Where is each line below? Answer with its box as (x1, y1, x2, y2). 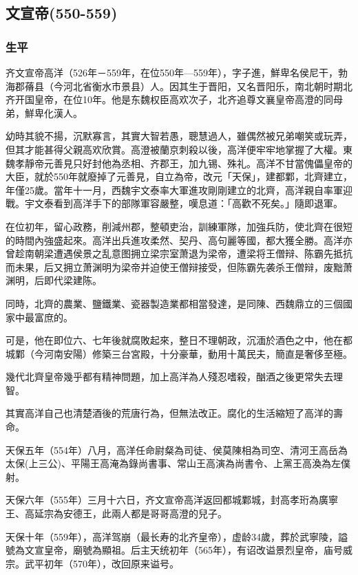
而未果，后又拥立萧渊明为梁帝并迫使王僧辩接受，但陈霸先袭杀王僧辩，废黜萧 (6, 259, 352, 274)
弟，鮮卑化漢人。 (6, 105, 83, 120)
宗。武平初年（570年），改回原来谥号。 (6, 556, 179, 570)
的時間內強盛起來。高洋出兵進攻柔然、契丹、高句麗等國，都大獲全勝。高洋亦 (6, 232, 352, 247)
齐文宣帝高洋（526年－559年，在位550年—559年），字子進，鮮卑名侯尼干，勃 (6, 65, 348, 79)
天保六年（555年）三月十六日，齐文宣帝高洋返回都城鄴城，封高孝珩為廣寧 (6, 492, 338, 507)
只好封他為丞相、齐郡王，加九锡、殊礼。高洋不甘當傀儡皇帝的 (72, 155, 352, 170)
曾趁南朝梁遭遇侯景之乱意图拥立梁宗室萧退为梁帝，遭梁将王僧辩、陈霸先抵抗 (6, 246, 352, 261)
